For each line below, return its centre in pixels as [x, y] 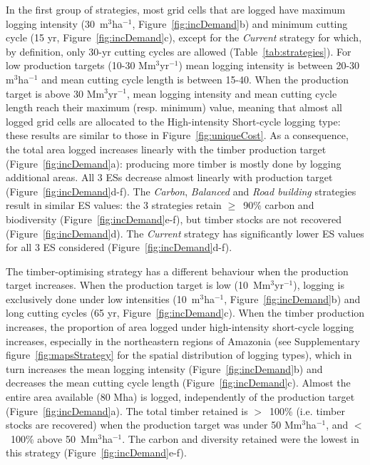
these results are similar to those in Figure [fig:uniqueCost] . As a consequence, [177, 135]
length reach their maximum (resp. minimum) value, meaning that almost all [174, 107]
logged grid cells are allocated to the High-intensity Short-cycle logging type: [173, 121]
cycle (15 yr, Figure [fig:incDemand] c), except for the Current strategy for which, [184, 37]
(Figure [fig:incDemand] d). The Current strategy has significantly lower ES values [185, 233]
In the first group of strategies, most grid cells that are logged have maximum [176, 9]
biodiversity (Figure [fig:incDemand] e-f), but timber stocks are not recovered [174, 219]
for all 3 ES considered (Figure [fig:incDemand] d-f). [119, 247]
